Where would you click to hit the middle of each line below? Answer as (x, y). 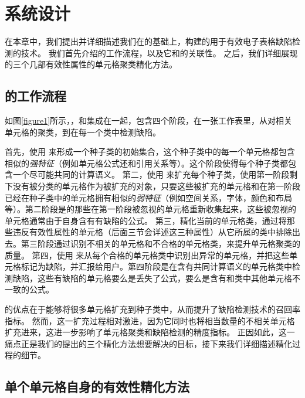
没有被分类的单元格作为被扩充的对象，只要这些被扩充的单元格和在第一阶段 (156, 186)
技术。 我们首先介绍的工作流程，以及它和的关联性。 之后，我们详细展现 (159, 52)
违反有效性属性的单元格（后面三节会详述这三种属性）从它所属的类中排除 (152, 232)
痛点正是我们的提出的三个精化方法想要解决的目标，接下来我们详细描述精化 (148, 343)
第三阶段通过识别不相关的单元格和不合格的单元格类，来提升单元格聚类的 (160, 244)
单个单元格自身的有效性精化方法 (97, 387)
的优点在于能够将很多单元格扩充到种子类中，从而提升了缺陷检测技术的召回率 (152, 309)
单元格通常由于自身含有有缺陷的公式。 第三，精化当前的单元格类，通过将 (146, 220)
